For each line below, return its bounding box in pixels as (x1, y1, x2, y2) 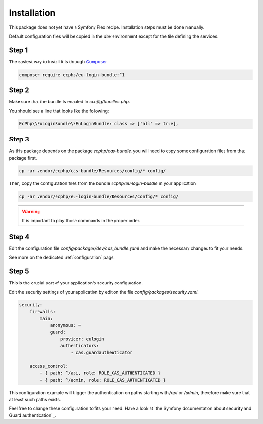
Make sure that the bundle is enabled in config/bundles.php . (9, 99, 130, 105)
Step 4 (9, 232, 30, 241)
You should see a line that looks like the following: (9, 108, 109, 114)
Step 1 (9, 46, 28, 54)
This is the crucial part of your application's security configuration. (9, 280, 143, 286)
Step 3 (9, 135, 29, 143)
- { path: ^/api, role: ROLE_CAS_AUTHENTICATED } (39, 370, 161, 376)
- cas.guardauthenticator (71, 350, 132, 356)
